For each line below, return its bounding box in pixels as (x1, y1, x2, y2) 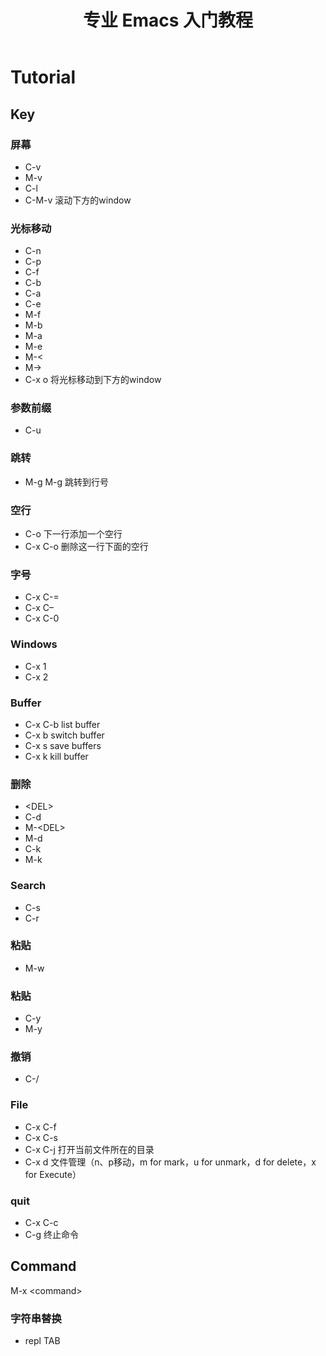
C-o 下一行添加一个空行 (24, 528, 123, 540)
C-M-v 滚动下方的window (24, 194, 132, 206)
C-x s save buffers (24, 739, 102, 751)
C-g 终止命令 (24, 1229, 79, 1241)
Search (10, 879, 47, 893)
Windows (10, 637, 58, 651)
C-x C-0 (24, 612, 60, 625)
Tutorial (10, 66, 77, 89)
